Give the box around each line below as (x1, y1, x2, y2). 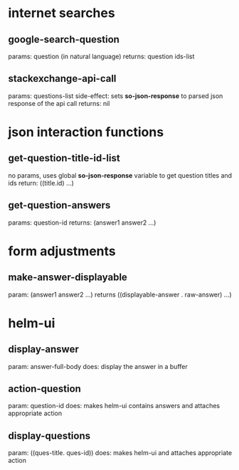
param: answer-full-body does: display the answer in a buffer (8, 362, 188, 370)
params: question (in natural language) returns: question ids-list (8, 52, 195, 60)
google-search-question (8, 33, 120, 46)
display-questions (8, 429, 91, 442)
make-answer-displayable (8, 272, 127, 284)
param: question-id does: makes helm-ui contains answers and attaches (8, 402, 220, 410)
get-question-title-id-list (8, 152, 120, 164)
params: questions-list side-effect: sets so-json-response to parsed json (8, 91, 223, 100)
